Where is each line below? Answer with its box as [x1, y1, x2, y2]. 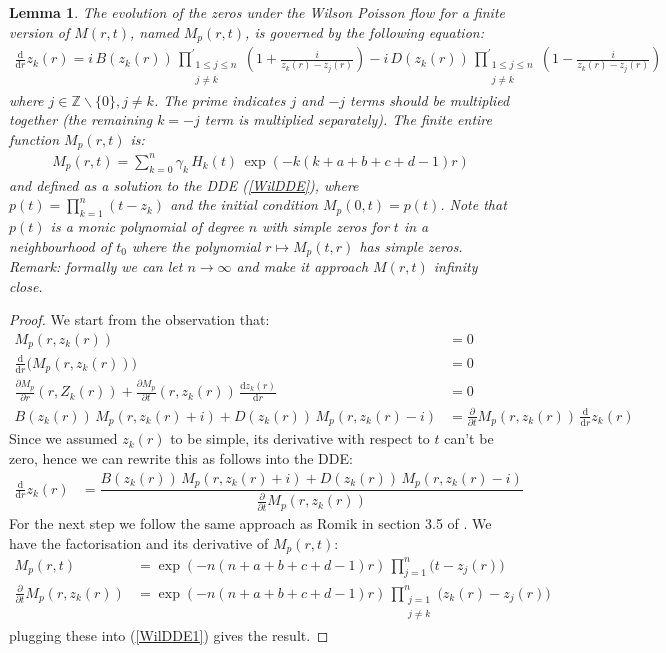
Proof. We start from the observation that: [9, 309, 270, 330]
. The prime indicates [153, 89, 286, 110]
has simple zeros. [359, 235, 463, 256]
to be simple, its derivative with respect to [170, 428, 430, 449]
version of [9, 21, 70, 42]
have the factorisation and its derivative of [9, 532, 269, 553]
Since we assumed [9, 428, 118, 449]
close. [9, 275, 43, 296]
